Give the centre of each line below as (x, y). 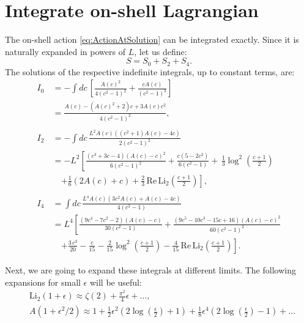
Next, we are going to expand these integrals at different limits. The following (150, 269)
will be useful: (116, 282)
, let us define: (161, 51)
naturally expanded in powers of (65, 51)
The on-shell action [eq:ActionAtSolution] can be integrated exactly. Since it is (152, 39)
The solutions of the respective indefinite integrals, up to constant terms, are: (150, 71)
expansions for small (43, 282)
